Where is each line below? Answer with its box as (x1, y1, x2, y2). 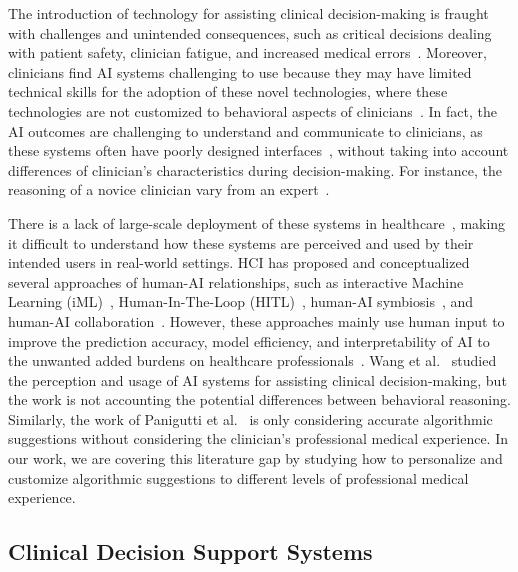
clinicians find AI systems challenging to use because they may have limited (8, 61, 472, 82)
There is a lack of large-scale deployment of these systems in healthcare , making (8, 212, 506, 233)
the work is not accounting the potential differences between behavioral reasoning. (8, 389, 511, 410)
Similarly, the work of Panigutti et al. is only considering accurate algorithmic (8, 408, 493, 429)
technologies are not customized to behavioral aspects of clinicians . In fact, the (8, 100, 497, 121)
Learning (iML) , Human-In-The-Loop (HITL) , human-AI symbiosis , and (8, 291, 474, 312)
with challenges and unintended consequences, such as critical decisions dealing (8, 22, 492, 43)
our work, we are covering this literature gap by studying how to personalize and (8, 448, 503, 469)
